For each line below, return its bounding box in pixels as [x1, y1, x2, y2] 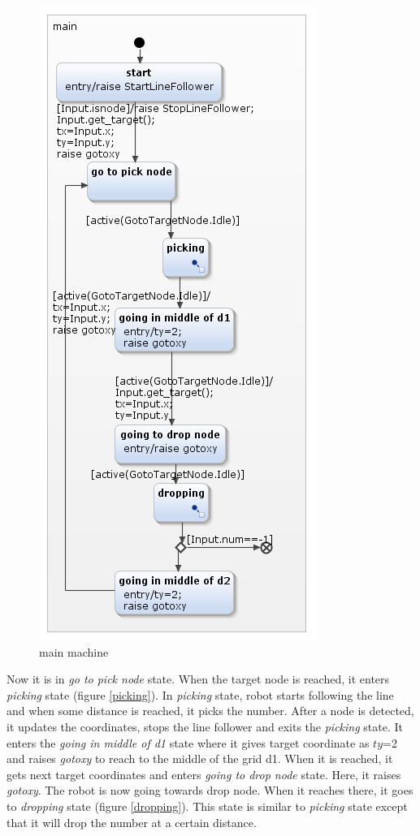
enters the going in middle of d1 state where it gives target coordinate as [6, 734, 370, 751]
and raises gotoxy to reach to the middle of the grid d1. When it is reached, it [6, 750, 393, 767]
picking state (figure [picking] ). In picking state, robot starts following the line [6, 686, 394, 703]
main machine [39, 643, 109, 660]
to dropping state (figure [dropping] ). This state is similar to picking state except [6, 797, 408, 814]
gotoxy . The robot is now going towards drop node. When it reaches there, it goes [6, 782, 414, 799]
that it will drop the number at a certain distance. [6, 813, 257, 830]
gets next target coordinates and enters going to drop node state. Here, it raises [6, 765, 401, 782]
